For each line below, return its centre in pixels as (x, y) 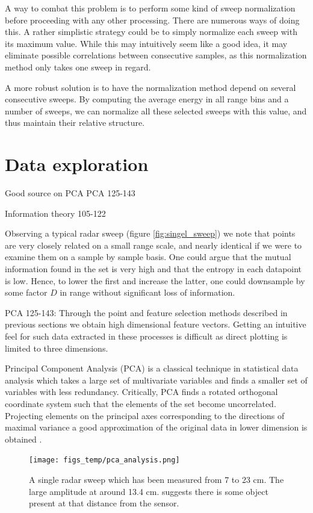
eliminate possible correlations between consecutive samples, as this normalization (156, 55)
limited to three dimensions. (57, 348)
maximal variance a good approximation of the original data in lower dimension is (156, 427)
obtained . (23, 439)
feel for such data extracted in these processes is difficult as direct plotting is (146, 336)
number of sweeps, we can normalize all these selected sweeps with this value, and (156, 110)
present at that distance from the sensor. (104, 503)
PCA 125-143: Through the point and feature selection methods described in (146, 312)
